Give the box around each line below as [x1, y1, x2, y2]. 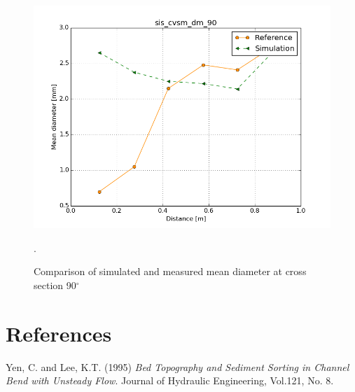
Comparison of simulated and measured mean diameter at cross [34, 264, 307, 279]
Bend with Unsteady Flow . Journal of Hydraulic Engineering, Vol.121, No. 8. [6, 373, 334, 388]
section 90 [34, 277, 76, 292]
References [6, 318, 112, 347]
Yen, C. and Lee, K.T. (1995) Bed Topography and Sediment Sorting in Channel [6, 359, 349, 374]
